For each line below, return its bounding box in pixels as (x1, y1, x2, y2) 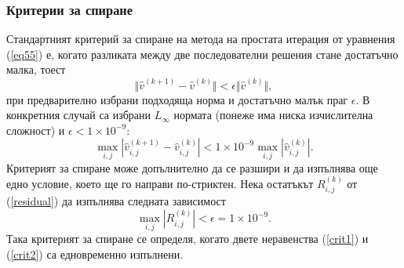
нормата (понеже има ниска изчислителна (173, 107, 373, 123)
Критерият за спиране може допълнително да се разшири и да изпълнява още (6, 159, 378, 176)
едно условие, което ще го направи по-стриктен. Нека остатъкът (6, 176, 314, 192)
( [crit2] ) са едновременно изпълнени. (6, 245, 184, 262)
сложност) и (6, 121, 65, 138)
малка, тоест (6, 61, 66, 78)
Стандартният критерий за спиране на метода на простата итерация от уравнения (6, 31, 395, 47)
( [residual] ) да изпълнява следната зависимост (6, 193, 226, 209)
